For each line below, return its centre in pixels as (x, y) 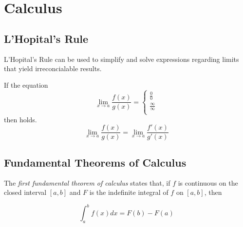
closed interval (25, 192)
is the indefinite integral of (129, 192)
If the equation (26, 85)
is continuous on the (208, 182)
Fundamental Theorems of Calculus (95, 162)
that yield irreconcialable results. (53, 68)
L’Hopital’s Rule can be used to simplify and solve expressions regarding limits (121, 59)
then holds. (20, 119)
